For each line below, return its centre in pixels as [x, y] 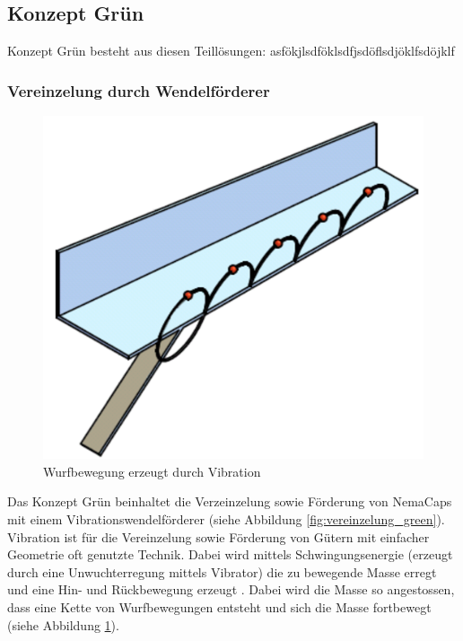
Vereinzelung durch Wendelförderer [139, 90]
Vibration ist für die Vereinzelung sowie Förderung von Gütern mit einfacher [218, 536]
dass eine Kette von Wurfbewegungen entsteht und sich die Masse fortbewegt [219, 606]
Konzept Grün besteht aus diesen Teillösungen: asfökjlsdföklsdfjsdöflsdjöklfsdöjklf [231, 51]
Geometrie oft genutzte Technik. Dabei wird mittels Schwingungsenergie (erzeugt [230, 554]
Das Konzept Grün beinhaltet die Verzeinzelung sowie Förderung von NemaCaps [230, 501]
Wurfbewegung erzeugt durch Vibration [152, 471]
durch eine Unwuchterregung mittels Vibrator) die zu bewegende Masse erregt [222, 571]
